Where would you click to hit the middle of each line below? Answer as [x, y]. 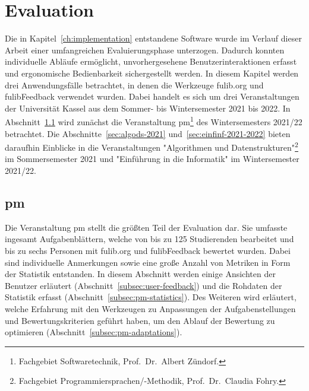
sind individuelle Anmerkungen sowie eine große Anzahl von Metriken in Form [148, 262]
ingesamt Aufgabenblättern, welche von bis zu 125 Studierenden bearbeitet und [149, 239]
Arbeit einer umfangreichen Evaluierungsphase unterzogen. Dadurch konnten [145, 50]
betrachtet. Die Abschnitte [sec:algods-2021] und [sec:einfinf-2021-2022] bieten [148, 133]
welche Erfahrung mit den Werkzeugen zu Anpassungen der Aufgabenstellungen [150, 308]
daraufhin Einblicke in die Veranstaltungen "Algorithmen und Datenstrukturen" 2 [152, 146]
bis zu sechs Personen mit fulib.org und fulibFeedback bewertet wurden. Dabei [148, 250]
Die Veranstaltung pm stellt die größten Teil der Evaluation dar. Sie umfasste [146, 227]
